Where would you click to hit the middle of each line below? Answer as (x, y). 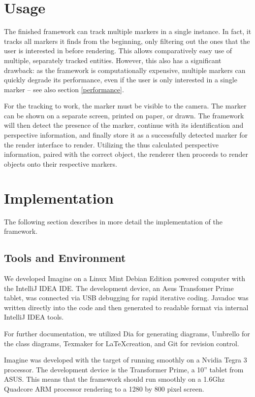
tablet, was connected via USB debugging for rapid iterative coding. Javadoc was (126, 298)
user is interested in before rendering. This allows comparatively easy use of (118, 51)
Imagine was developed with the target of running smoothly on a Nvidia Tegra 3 (126, 360)
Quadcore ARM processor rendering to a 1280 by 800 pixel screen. (104, 388)
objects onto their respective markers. (61, 163)
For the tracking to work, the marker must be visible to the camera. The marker (125, 106)
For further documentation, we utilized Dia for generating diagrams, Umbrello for (127, 333)
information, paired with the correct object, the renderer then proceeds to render (126, 154)
